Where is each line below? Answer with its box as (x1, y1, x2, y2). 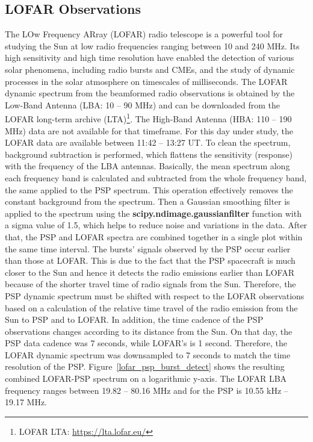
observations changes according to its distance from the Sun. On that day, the (5, 325, 293, 337)
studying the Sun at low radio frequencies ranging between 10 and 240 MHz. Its (5, 39, 300, 52)
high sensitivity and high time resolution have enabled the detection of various (5, 51, 294, 64)
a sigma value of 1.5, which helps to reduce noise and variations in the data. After (5, 219, 308, 231)
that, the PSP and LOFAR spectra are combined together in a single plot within (5, 230, 303, 243)
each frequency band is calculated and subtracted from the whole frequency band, (5, 171, 307, 184)
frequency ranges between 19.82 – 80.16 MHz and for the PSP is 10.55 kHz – (5, 384, 288, 396)
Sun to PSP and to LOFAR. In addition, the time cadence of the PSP (5, 313, 264, 326)
